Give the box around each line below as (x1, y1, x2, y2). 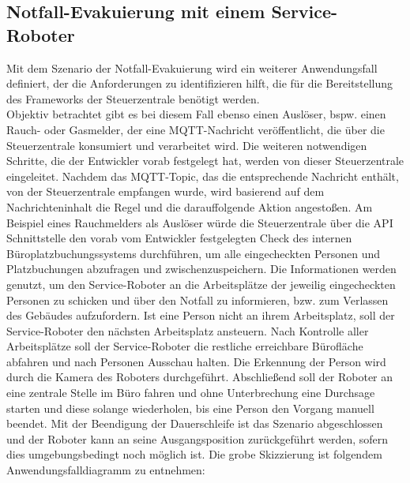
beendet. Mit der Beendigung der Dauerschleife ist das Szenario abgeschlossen (6, 415, 383, 432)
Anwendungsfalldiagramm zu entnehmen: (6, 462, 205, 478)
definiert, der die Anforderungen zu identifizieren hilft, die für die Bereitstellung (6, 75, 393, 92)
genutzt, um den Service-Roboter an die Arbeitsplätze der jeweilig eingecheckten (6, 275, 396, 292)
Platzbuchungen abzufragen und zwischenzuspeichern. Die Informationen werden (6, 260, 397, 277)
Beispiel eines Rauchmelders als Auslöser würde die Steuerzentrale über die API (6, 214, 393, 230)
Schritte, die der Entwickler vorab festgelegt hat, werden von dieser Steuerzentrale (6, 152, 404, 169)
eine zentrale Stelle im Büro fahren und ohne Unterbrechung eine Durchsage (6, 384, 375, 401)
